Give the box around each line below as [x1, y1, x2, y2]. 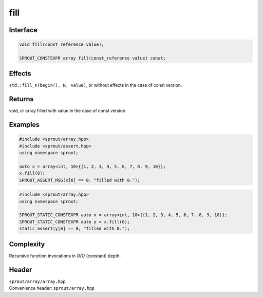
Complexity [9, 240, 45, 248]
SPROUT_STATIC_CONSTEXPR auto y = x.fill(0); [19, 219, 130, 224]
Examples [9, 121, 40, 129]
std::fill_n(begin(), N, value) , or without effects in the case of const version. [9, 82, 182, 88]
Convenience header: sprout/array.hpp [9, 285, 94, 291]
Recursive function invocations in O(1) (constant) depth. [9, 253, 121, 259]
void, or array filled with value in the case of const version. [9, 108, 127, 114]
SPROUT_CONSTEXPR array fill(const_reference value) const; [19, 55, 166, 61]
